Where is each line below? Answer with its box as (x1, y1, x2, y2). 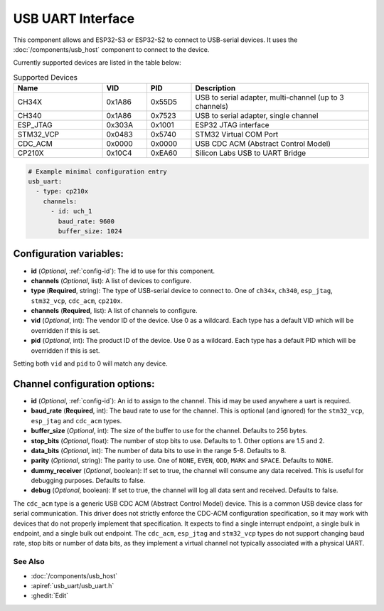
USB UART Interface (13, 11, 135, 26)
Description (195, 83, 236, 93)
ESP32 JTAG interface (195, 120, 270, 130)
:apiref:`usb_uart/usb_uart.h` (31, 581, 114, 590)
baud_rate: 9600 (58, 217, 115, 225)
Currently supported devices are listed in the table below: (13, 58, 181, 67)
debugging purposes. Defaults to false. (31, 477, 146, 485)
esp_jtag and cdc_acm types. (31, 416, 122, 425)
